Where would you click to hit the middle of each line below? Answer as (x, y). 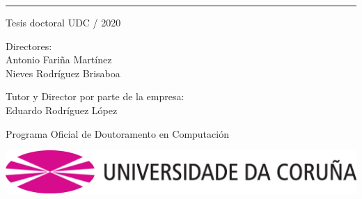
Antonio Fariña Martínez (59, 59)
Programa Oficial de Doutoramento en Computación (117, 133)
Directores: (29, 46)
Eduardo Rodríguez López (62, 110)
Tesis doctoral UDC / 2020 (63, 22)
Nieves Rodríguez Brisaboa (63, 73)
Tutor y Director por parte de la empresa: (95, 96)
